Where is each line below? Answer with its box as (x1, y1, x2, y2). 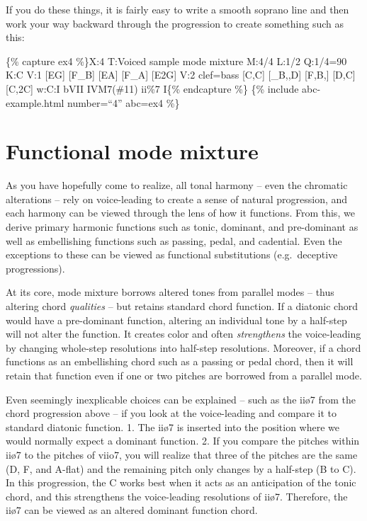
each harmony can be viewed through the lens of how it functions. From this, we (6, 205, 355, 220)
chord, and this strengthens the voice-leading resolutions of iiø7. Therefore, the (6, 488, 348, 503)
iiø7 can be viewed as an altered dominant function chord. (6, 503, 258, 517)
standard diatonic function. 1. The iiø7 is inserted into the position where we (6, 419, 340, 434)
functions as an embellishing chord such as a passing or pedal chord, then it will (6, 354, 354, 369)
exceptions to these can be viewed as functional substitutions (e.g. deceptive (6, 247, 338, 262)
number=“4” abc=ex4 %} (67, 95, 180, 110)
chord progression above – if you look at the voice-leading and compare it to (6, 406, 337, 420)
